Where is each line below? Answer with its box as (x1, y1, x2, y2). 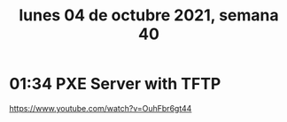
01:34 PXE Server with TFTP (9, 74, 221, 94)
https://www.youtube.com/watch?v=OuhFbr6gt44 (9, 103, 192, 113)
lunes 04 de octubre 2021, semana (19, 5, 279, 26)
